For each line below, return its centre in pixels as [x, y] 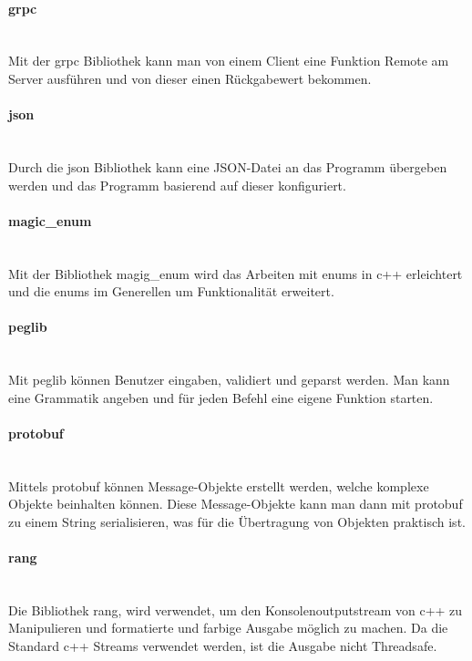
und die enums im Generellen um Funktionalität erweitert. [171, 291]
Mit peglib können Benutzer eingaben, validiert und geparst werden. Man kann [229, 380]
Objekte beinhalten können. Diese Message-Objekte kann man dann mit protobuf [236, 504]
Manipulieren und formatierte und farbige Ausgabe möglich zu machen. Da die [228, 628]
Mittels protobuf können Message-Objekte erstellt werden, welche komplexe [219, 485]
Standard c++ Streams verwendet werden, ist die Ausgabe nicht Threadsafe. [223, 646]
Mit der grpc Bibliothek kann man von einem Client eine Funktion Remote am [229, 61]
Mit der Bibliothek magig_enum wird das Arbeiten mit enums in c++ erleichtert [236, 273]
